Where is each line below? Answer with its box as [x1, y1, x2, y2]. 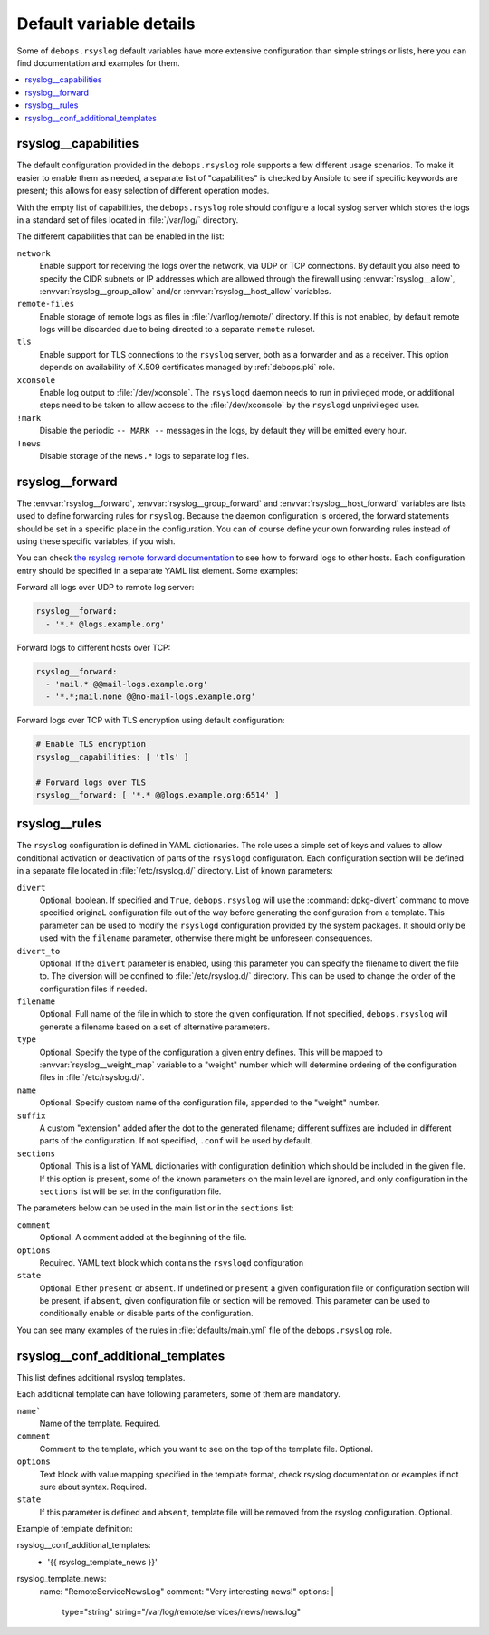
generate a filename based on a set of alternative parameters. [39, 1021, 271, 1032]
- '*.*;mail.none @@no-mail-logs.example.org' [45, 692, 256, 702]
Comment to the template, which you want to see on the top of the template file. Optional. [39, 1443, 374, 1454]
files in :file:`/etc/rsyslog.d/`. [39, 1072, 145, 1083]
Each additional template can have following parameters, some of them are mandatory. [16, 1389, 341, 1400]
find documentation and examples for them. [16, 57, 180, 68]
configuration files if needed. [39, 983, 148, 994]
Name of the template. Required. [39, 1418, 161, 1429]
